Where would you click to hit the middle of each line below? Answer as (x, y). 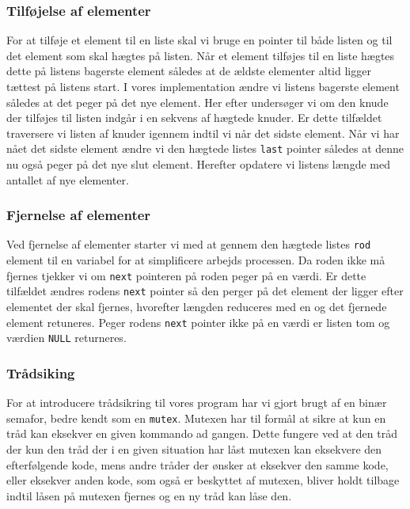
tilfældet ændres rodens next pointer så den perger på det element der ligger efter (205, 291)
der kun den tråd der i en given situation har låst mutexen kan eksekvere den (194, 448)
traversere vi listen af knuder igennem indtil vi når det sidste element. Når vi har (203, 133)
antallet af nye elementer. (68, 179)
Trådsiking (41, 372)
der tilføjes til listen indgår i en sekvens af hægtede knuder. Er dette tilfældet (194, 118)
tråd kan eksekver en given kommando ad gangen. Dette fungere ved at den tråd (202, 433)
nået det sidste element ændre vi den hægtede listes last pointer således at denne (205, 148)
